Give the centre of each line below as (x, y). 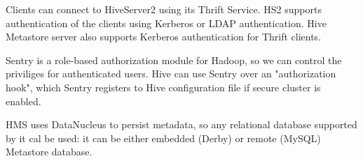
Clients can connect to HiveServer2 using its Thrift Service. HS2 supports (164, 9)
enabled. (23, 101)
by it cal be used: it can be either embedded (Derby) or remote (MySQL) (163, 138)
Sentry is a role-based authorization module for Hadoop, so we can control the (174, 60)
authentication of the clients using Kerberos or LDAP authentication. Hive (166, 23)
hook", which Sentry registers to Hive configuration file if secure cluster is (163, 87)
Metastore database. (49, 152)
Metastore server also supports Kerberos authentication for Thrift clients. (164, 37)
